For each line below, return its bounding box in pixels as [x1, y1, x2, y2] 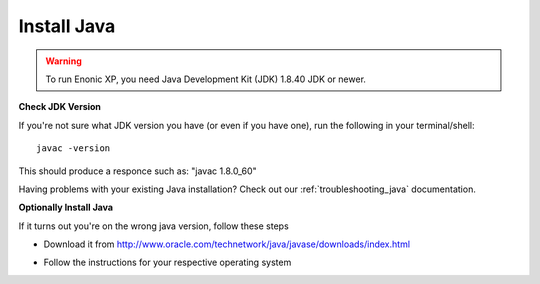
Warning [45, 55, 82, 67]
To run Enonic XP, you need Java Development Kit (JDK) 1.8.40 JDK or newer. [45, 73, 367, 85]
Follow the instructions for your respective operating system [43, 256, 292, 269]
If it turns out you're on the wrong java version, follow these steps [18, 220, 289, 232]
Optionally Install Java [18, 201, 114, 214]
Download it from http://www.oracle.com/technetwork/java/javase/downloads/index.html [43, 238, 410, 250]
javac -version [36, 143, 111, 154]
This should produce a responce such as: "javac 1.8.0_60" [18, 165, 257, 177]
